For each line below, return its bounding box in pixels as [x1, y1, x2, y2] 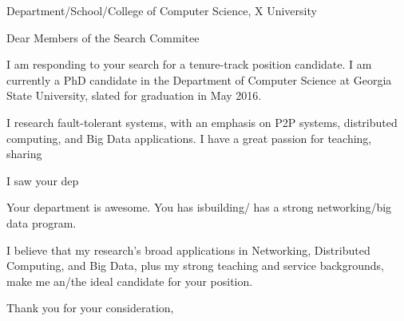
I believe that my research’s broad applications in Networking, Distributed [6, 241, 370, 258]
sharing [6, 145, 42, 162]
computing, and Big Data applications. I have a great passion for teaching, [6, 129, 372, 146]
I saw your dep [6, 172, 79, 188]
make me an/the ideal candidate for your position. [6, 272, 253, 289]
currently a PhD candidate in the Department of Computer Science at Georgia [6, 71, 392, 88]
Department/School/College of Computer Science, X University [6, 2, 317, 18]
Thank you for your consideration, [6, 299, 174, 316]
